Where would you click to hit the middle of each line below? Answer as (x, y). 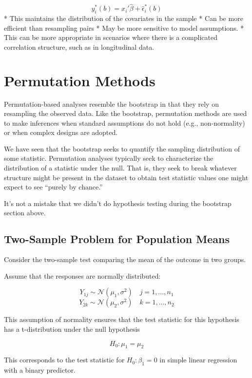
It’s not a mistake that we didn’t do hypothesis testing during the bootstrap (118, 203)
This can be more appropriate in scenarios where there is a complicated (111, 37)
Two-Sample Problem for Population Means (117, 239)
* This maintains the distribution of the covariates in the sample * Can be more (124, 18)
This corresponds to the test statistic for (64, 360)
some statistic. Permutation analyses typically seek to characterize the (109, 158)
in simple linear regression (198, 360)
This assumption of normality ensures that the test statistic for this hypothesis (122, 319)
